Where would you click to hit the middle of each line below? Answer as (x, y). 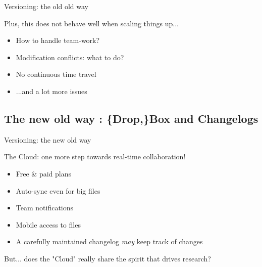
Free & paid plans (44, 173)
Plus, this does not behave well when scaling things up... (91, 23)
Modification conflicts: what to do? (70, 57)
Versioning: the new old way (48, 139)
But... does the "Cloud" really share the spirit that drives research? (108, 258)
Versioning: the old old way (46, 6)
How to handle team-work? (58, 40)
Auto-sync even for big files (58, 190)
